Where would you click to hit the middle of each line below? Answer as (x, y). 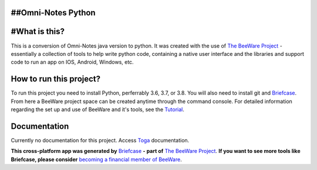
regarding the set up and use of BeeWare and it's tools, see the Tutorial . (97, 109)
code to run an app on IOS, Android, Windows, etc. (72, 62)
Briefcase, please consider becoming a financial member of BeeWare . (96, 159)
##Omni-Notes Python (53, 13)
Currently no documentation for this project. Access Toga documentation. (100, 140)
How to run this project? (56, 79)
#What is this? (38, 31)
